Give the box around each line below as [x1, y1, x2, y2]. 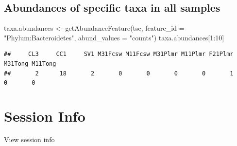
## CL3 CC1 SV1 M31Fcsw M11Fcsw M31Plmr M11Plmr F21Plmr [4, 51, 234, 58]
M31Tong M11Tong [4, 60, 56, 67]
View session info [4, 134, 55, 144]
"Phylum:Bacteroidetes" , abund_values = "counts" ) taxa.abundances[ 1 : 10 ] [4, 32, 224, 42]
